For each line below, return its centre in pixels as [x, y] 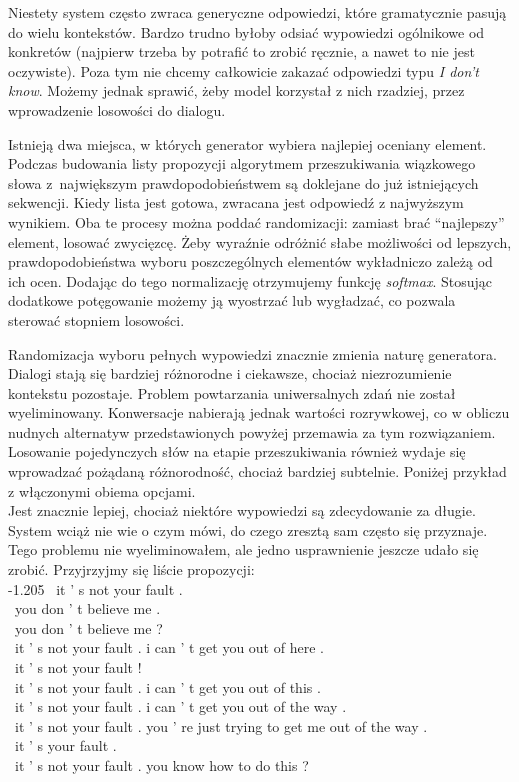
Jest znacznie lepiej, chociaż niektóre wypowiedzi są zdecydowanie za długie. [242, 510]
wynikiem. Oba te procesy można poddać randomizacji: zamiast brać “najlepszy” [256, 221]
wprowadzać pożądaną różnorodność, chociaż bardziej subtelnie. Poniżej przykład [257, 471]
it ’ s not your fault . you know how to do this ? [161, 764]
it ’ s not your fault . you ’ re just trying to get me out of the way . [221, 725]
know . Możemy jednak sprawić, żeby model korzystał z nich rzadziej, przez [236, 90]
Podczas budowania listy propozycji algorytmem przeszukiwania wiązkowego [242, 163]
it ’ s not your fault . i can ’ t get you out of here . [169, 647]
